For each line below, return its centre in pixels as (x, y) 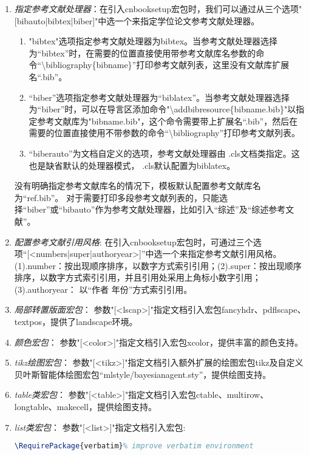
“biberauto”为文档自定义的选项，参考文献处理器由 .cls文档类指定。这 (164, 153)
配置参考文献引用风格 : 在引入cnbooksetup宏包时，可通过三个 (134, 241)
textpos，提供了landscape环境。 (76, 322)
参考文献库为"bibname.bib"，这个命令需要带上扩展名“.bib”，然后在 (168, 121)
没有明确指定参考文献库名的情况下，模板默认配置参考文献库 (133, 186)
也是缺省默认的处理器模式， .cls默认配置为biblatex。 (132, 165)
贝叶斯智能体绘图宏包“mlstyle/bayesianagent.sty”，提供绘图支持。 (143, 374)
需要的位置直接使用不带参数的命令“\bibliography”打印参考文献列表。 (165, 133)
